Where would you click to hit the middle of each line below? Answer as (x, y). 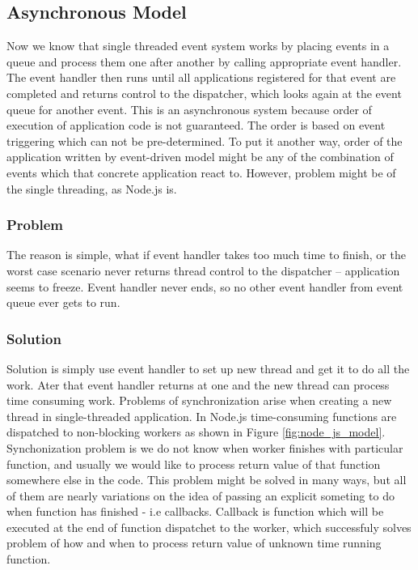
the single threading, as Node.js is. (92, 188)
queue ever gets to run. (63, 302)
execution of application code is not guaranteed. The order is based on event (196, 125)
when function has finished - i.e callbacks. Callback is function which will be (195, 511)
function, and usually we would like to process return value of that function (194, 464)
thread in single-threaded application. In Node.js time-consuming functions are (202, 416)
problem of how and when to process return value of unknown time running (194, 543)
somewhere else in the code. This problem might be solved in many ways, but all (207, 480)
